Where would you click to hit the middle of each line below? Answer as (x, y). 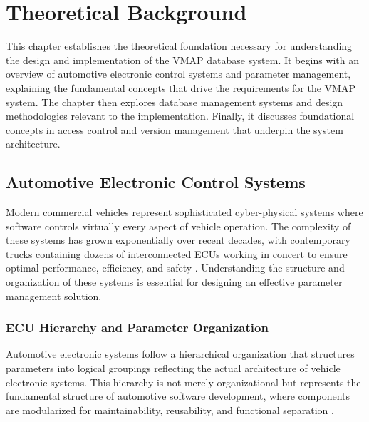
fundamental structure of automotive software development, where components (178, 396)
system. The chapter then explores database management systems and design (175, 102)
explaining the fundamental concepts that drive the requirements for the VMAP (181, 87)
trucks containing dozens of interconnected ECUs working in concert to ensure (177, 253)
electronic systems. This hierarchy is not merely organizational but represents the (183, 382)
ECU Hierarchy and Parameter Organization (137, 328)
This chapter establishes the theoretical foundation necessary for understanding (179, 46)
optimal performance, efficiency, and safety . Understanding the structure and (175, 268)
